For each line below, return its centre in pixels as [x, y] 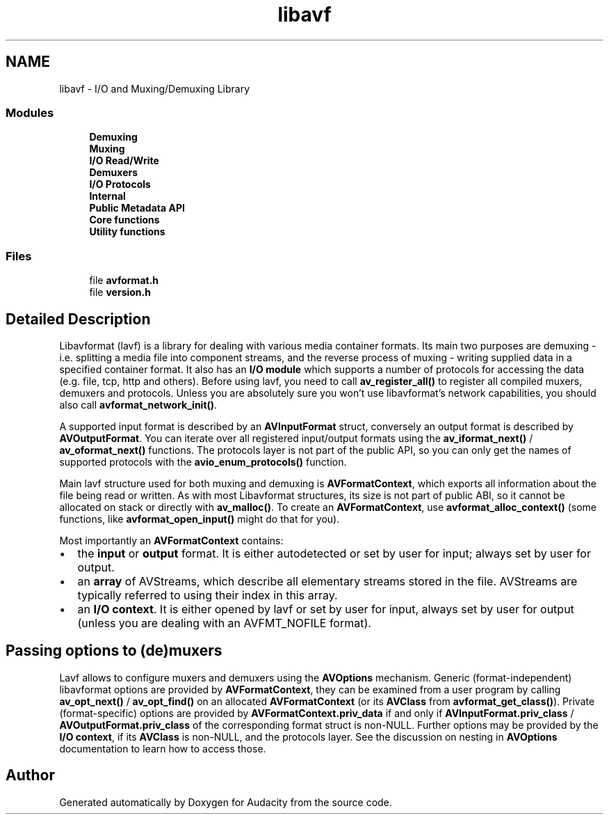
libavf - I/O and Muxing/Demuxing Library [155, 88]
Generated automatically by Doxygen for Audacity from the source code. [226, 802]
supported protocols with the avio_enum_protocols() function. [203, 462]
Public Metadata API [137, 208]
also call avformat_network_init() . [138, 404]
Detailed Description [78, 319]
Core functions [124, 220]
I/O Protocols [120, 184]
